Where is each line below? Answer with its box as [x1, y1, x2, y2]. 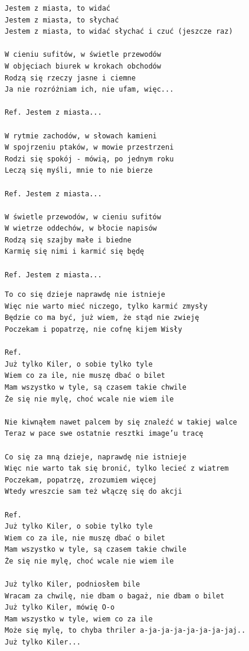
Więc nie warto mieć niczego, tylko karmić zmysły [5, 302, 208, 310]
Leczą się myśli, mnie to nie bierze [5, 166, 153, 175]
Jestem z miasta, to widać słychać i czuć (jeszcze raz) [5, 27, 233, 36]
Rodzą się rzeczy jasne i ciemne [5, 73, 136, 82]
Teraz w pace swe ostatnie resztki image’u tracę [5, 429, 204, 438]
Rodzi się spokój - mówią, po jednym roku [5, 154, 174, 163]
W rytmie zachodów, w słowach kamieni [5, 131, 157, 140]
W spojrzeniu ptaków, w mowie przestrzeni [5, 143, 174, 152]
